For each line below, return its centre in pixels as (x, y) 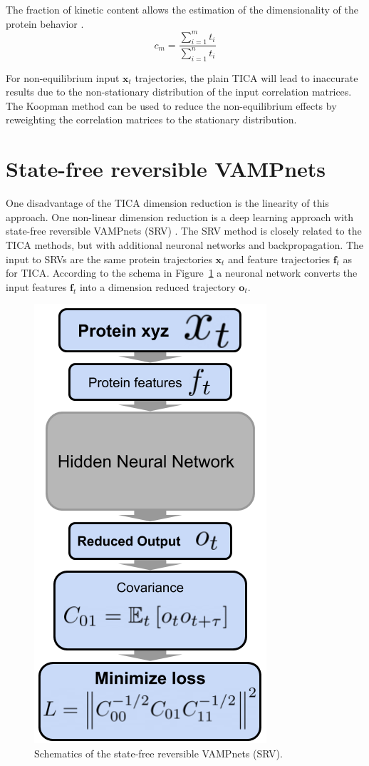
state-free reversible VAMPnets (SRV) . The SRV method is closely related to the (184, 231)
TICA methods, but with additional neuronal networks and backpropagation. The (184, 244)
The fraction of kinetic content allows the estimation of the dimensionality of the (182, 9)
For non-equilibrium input (63, 77)
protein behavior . (45, 23)
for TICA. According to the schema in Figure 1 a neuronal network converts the (182, 273)
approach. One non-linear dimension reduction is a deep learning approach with (180, 216)
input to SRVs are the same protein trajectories (109, 259)
